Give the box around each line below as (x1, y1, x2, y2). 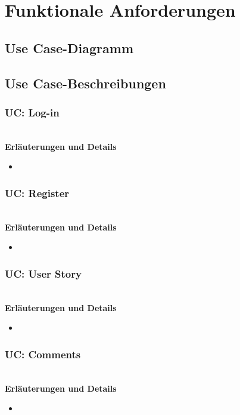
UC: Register (5, 185, 70, 200)
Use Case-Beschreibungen (5, 73, 166, 92)
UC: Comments (5, 346, 81, 361)
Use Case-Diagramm (5, 38, 134, 57)
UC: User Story (5, 266, 82, 281)
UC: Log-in (5, 104, 60, 119)
